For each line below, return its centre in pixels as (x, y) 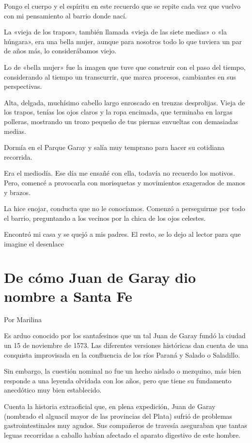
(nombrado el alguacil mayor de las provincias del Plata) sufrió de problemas (118, 416)
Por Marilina (23, 319)
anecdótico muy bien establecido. (53, 390)
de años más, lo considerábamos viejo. (60, 51)
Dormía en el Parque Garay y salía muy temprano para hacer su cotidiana (114, 147)
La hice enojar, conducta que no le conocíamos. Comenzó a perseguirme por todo (125, 208)
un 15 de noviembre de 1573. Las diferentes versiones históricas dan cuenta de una (126, 345)
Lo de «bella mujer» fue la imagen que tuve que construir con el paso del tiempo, (125, 67)
